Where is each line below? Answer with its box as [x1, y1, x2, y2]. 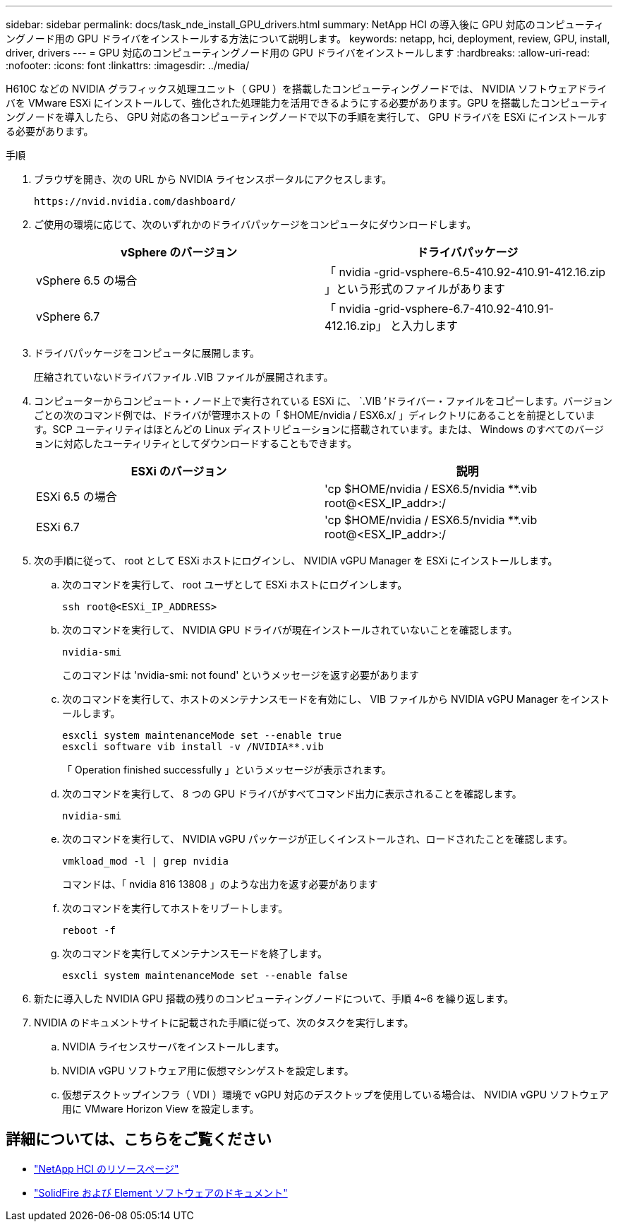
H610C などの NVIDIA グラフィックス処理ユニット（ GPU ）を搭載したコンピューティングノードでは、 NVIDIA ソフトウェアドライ [6, 83, 607, 95]
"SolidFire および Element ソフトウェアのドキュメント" [34, 1186, 288, 1199]
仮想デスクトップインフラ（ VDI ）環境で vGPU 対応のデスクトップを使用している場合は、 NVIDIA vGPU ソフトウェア [62, 1089, 610, 1101]
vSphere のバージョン [121, 245, 237, 259]
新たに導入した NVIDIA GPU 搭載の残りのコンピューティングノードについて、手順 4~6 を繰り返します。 [34, 992, 514, 1004]
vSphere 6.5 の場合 [36, 273, 138, 288]
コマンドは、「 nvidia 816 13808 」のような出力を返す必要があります [62, 878, 378, 890]
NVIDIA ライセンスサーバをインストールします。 [62, 1041, 285, 1053]
